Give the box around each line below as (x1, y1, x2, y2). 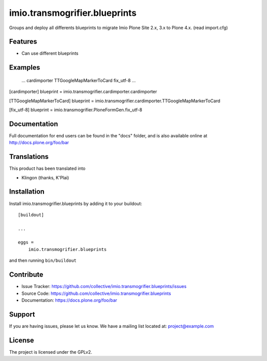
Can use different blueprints (21, 50, 79, 56)
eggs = (18, 240, 34, 245)
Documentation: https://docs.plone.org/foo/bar (21, 297, 117, 303)
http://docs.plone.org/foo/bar (9, 140, 69, 146)
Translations (9, 153, 49, 161)
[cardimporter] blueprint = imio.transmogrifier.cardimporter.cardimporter (9, 89, 157, 95)
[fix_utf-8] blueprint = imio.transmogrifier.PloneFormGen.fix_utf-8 (9, 107, 142, 113)
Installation (9, 188, 44, 196)
